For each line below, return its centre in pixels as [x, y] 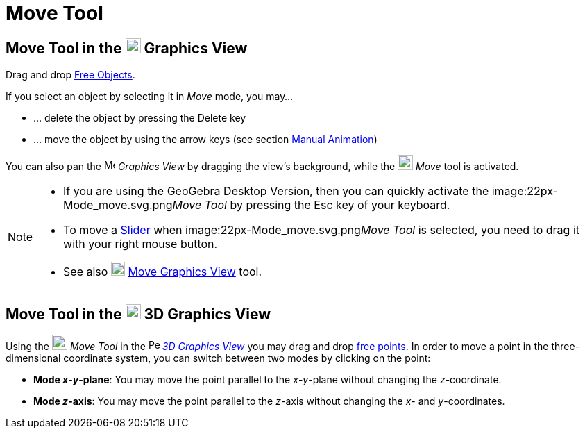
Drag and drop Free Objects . [70, 75]
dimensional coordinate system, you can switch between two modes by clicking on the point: [218, 358]
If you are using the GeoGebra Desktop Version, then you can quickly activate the [276, 191]
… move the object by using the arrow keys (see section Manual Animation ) [205, 140]
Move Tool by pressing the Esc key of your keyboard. [311, 205]
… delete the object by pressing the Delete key [140, 118]
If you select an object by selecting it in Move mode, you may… [150, 97]
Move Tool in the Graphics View [127, 48]
